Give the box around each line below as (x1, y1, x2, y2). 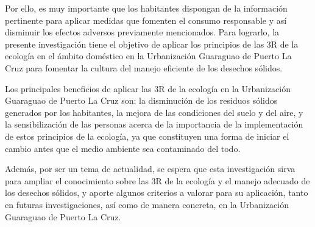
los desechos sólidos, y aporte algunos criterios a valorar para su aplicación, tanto (5, 186, 308, 199)
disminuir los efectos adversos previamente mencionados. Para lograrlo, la (5, 26, 280, 38)
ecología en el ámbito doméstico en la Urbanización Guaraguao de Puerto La (5, 49, 292, 62)
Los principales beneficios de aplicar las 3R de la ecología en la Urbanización (5, 82, 291, 95)
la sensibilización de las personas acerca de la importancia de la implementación (5, 118, 303, 131)
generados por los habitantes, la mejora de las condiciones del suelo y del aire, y (5, 106, 303, 118)
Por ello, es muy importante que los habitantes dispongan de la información (5, 2, 288, 14)
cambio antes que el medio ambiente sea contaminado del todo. (5, 142, 241, 154)
